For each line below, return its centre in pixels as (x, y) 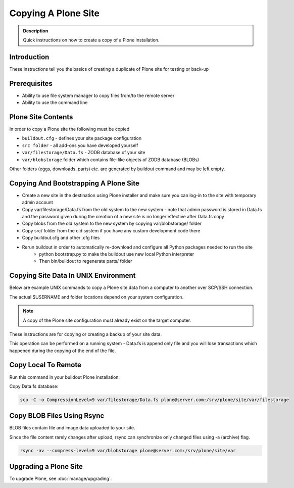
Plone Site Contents (41, 117)
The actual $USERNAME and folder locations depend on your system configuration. (96, 297)
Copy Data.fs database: (34, 386)
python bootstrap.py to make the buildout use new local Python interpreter (117, 254)
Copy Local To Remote (45, 365)
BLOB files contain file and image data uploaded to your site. (72, 428)
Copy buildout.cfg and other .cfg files (61, 238)
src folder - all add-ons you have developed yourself (80, 145)
